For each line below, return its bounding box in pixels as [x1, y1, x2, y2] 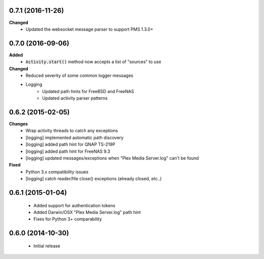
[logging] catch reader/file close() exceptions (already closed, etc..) [25, 176, 162, 182]
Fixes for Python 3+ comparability [33, 216, 102, 222]
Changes [9, 121, 28, 127]
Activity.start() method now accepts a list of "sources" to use [25, 59, 161, 65]
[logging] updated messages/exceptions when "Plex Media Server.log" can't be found [25, 155, 199, 161]
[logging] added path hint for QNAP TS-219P [25, 141, 115, 147]
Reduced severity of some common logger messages [25, 72, 133, 78]
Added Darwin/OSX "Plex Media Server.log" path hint [33, 209, 141, 215]
